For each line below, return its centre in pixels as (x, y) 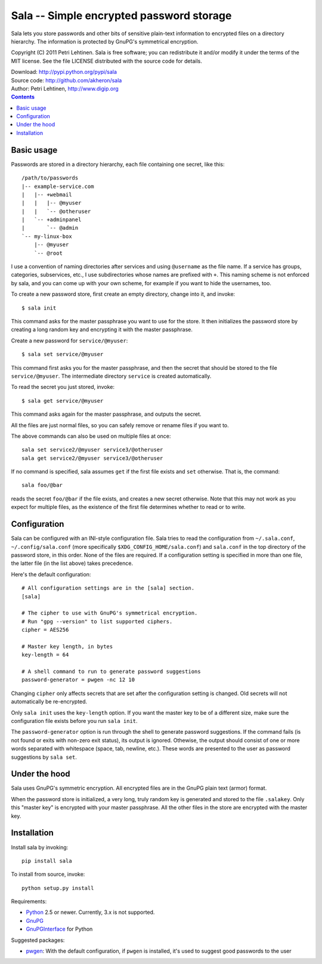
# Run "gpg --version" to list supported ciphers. (97, 621)
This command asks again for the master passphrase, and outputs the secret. (106, 414)
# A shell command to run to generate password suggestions (111, 672)
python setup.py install (58, 888)
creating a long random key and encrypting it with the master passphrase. (102, 330)
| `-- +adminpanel (52, 220)
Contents (23, 97)
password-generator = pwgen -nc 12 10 (78, 680)
